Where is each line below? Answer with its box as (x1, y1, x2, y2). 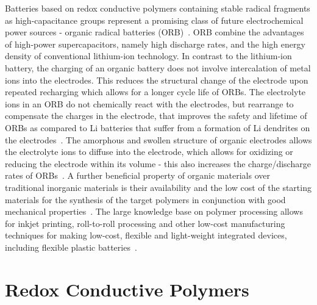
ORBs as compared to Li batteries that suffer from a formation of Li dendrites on (5, 121, 310, 134)
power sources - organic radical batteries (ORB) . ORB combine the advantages (5, 26, 304, 38)
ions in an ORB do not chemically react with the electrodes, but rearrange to (5, 97, 294, 110)
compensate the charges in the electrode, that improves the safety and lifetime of (5, 109, 307, 122)
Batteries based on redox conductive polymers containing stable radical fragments (5, 2, 310, 14)
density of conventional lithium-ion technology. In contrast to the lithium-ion (5, 49, 292, 62)
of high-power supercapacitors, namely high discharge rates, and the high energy (5, 37, 305, 50)
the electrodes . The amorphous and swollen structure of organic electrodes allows (5, 133, 312, 146)
